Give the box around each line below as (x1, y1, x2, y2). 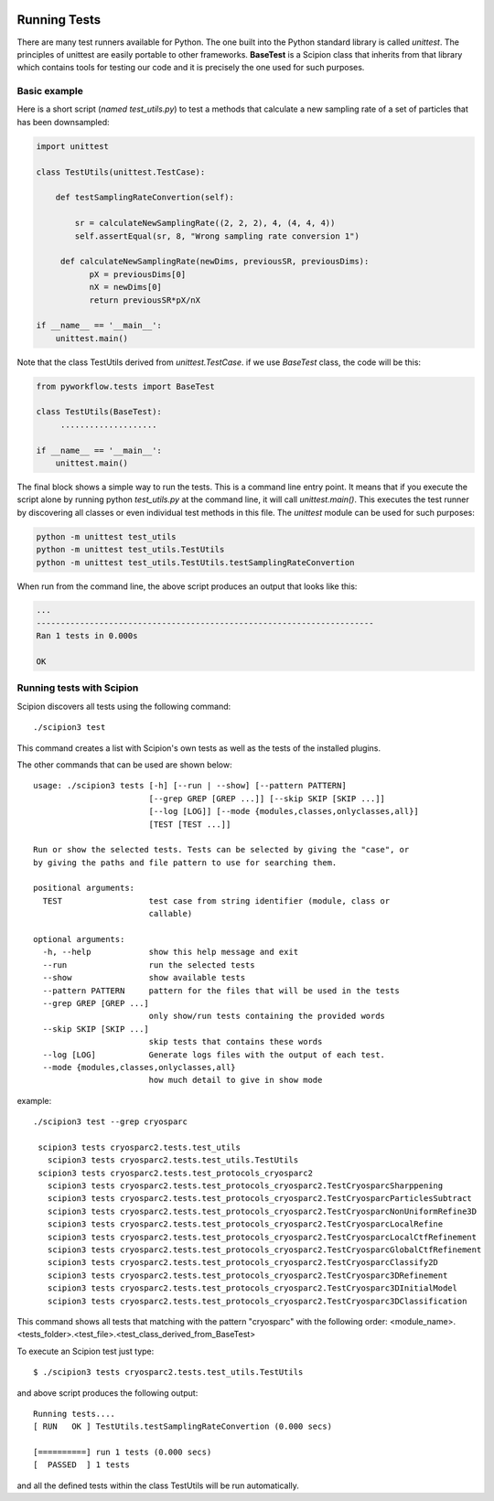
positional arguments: (33, 883, 135, 894)
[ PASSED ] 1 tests (33, 1460, 130, 1470)
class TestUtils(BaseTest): (36, 407, 162, 417)
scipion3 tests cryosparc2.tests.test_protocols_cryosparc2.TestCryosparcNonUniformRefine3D (47, 1206, 478, 1217)
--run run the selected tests (42, 960, 255, 970)
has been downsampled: (16, 116, 110, 127)
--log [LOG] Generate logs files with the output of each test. (42, 1049, 386, 1060)
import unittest (36, 141, 110, 151)
